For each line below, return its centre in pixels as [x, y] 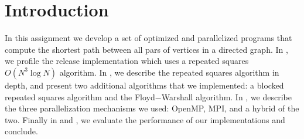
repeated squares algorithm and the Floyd [80, 96]
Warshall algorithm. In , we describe [227, 96]
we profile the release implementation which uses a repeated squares [127, 61]
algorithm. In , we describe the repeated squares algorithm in [169, 72]
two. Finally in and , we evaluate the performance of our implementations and [145, 119]
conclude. [21, 131]
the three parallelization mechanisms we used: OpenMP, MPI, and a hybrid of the [152, 108]
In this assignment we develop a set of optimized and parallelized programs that [148, 38]
